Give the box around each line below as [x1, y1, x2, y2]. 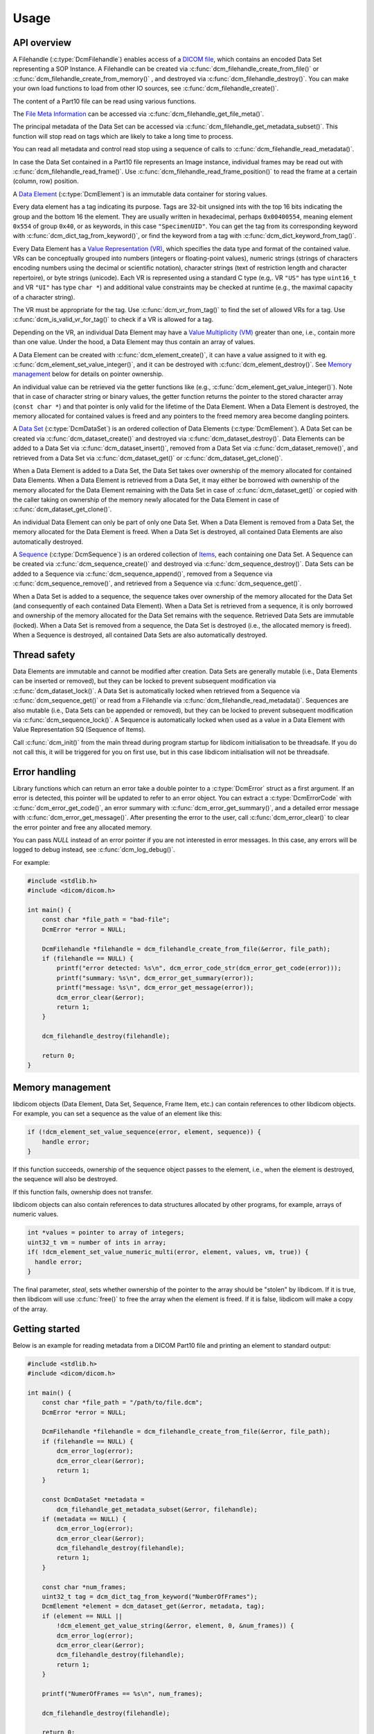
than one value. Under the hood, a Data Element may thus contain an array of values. [12, 338, 256, 346]
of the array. [12, 1305, 48, 1313]
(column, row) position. [12, 177, 79, 185]
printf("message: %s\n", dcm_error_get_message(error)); [56, 984, 254, 992]
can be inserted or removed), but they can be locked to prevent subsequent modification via [12, 677, 276, 685]
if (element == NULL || [42, 1612, 123, 1620]
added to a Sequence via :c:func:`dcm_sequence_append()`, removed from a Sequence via [12, 569, 273, 578]
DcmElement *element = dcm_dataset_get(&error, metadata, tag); [42, 1602, 265, 1611]
